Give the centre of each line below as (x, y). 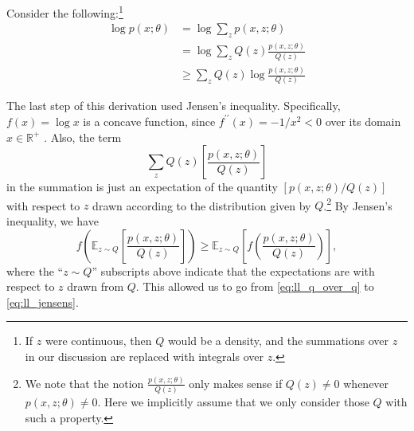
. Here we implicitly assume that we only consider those (233, 402)
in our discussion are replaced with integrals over (144, 356)
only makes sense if (236, 383)
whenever (366, 383)
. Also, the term (83, 137)
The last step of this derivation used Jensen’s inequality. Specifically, (174, 106)
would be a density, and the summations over (278, 341)
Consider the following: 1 (65, 12)
